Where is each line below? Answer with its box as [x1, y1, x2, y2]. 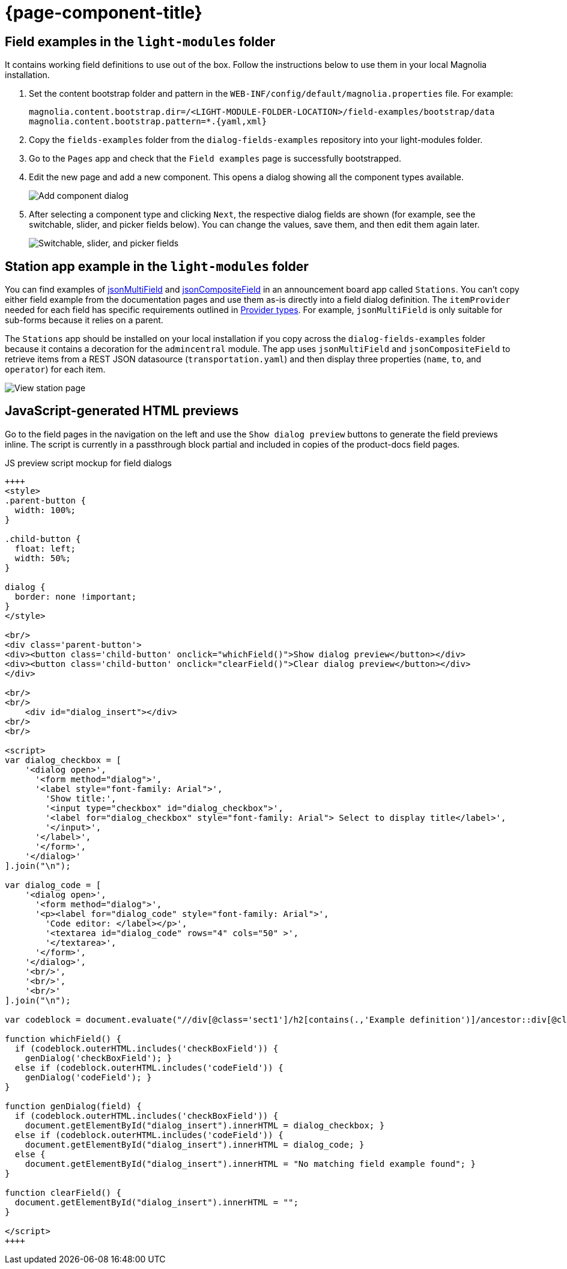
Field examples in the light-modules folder [5, 34, 276, 49]
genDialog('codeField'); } [25, 1072, 152, 1082]
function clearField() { [5, 1187, 121, 1197]
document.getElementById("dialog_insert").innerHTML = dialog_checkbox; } [25, 1120, 385, 1130]
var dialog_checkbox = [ [5, 755, 121, 765]
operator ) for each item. [5, 364, 106, 375]
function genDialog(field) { [5, 1101, 142, 1111]
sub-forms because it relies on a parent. [5, 315, 163, 326]
